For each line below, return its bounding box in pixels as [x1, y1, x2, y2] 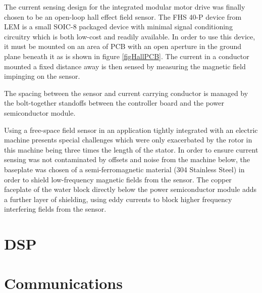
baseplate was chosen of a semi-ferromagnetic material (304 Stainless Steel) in [4, 164, 245, 174]
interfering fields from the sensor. [4, 204, 107, 214]
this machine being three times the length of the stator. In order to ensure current [4, 144, 258, 155]
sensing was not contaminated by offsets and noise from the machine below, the [4, 154, 250, 165]
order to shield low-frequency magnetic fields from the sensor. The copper [4, 174, 232, 184]
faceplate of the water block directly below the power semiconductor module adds [4, 184, 257, 194]
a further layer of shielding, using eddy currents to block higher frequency [4, 193, 232, 204]
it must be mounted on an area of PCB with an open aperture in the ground [4, 41, 242, 52]
